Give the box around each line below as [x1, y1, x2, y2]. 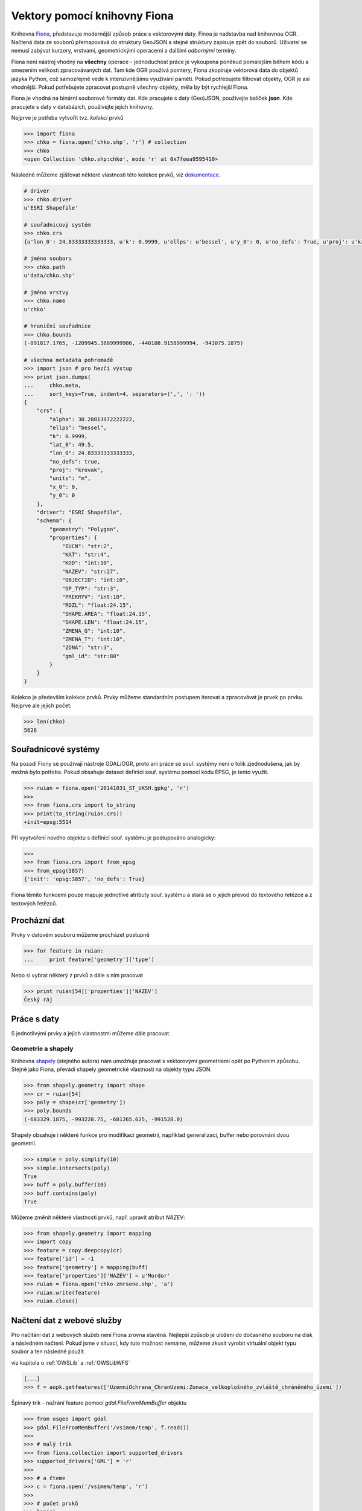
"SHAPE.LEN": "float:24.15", [62, 619, 148, 626]
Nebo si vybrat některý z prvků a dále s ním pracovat [11, 971, 143, 979]
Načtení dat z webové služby [11, 1315, 122, 1325]
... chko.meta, [24, 382, 81, 389]
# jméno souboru [24, 255, 72, 262]
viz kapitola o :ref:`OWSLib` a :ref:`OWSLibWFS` [11, 1359, 130, 1366]
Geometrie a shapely [11, 1044, 74, 1053]
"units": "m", [49, 475, 91, 482]
